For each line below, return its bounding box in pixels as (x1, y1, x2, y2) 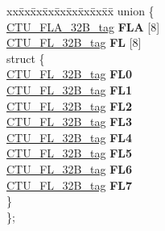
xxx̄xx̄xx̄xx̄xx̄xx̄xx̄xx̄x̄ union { (6, 2, 155, 19)
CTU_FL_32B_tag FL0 (6, 65, 133, 82)
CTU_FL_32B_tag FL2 (6, 97, 133, 114)
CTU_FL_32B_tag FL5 (6, 145, 133, 162)
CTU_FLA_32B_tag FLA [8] (6, 18, 160, 35)
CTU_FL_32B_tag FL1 (6, 81, 133, 98)
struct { (6, 49, 45, 66)
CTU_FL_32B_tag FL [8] (6, 34, 142, 51)
